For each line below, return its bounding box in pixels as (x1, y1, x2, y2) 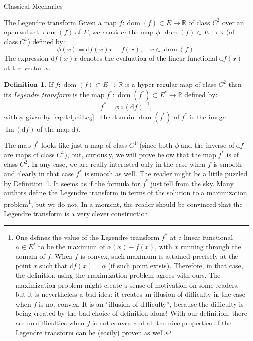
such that (39, 260, 68, 271)
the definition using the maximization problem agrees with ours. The (15, 270, 221, 280)
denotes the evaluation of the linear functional (80, 53, 217, 63)
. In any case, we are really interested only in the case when (27, 159, 205, 169)
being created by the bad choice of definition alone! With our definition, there (15, 308, 247, 318)
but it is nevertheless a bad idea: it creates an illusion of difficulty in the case (15, 289, 246, 299)
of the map (37, 123, 70, 134)
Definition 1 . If (4, 79, 54, 89)
